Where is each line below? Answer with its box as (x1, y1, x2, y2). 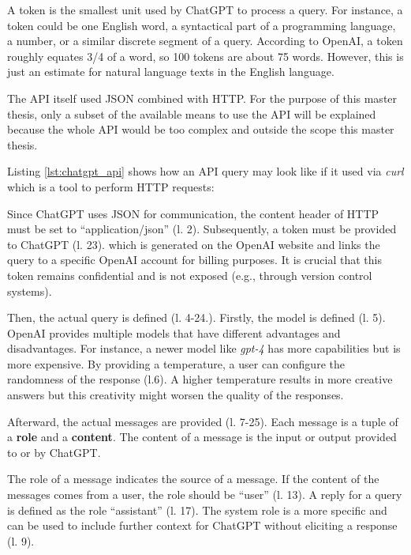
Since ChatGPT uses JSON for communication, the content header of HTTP (7, 205, 379, 221)
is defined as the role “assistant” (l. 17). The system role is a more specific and (7, 501, 387, 518)
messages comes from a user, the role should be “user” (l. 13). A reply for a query (7, 486, 402, 503)
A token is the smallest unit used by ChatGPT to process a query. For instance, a (7, 2, 403, 17)
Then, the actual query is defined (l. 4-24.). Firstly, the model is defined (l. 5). (7, 309, 386, 326)
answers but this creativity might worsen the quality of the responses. (7, 387, 344, 403)
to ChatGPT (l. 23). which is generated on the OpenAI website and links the (7, 236, 380, 252)
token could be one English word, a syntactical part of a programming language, (7, 17, 396, 33)
